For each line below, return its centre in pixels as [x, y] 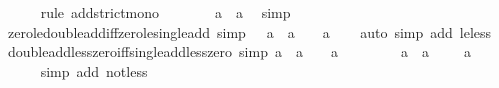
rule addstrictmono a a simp [165, 12]
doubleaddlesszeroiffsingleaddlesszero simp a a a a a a [239, 51]
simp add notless [94, 70]
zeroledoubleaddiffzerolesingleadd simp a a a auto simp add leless [249, 31]
